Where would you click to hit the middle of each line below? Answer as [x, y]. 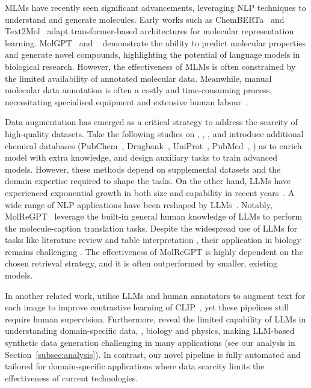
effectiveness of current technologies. [72, 377]
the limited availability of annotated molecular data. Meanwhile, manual [138, 78]
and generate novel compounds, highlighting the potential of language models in [152, 54]
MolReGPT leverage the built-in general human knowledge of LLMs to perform [154, 216]
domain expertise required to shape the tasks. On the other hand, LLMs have [148, 181]
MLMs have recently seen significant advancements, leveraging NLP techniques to [155, 7]
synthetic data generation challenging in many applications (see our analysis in [150, 343]
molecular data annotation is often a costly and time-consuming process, [139, 90]
